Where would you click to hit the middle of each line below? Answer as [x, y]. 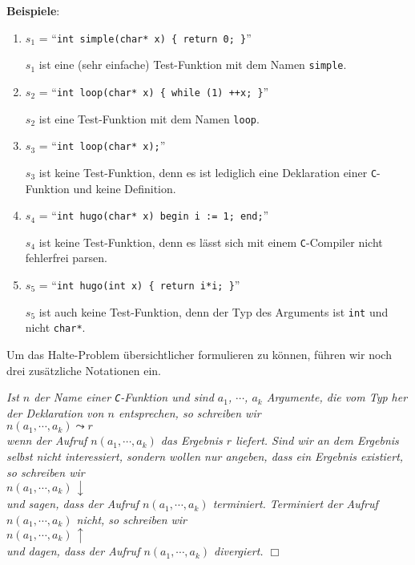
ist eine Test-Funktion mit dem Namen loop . [149, 118]
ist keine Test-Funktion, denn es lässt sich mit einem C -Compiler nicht [211, 242]
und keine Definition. [125, 188]
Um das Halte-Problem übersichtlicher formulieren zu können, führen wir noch [199, 354]
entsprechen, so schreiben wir [189, 412]
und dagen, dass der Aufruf [73, 551]
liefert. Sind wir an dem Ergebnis [317, 440]
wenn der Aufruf [47, 440]
